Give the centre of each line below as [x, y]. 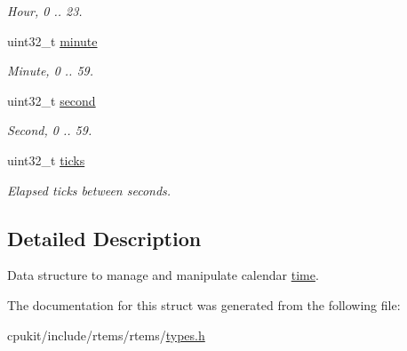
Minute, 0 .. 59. [51, 71]
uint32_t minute [52, 40]
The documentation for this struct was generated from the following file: [204, 304]
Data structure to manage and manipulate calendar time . [163, 275]
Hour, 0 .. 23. [45, 11]
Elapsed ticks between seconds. [89, 190]
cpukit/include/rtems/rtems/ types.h [106, 335]
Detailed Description [104, 238]
